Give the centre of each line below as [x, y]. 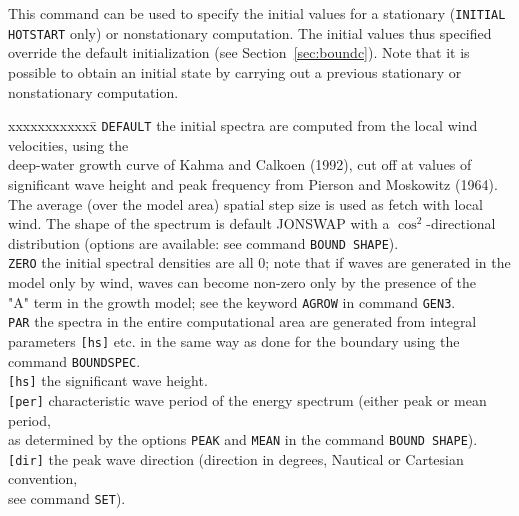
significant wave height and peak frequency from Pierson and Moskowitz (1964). [253, 183]
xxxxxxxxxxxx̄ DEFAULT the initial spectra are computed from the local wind [243, 125]
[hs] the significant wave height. [108, 380]
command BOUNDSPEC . [74, 360]
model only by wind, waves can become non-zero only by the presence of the [242, 282]
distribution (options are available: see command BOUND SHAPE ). [203, 242]
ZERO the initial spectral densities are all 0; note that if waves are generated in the [259, 262]
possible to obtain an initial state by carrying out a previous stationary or [235, 71]
